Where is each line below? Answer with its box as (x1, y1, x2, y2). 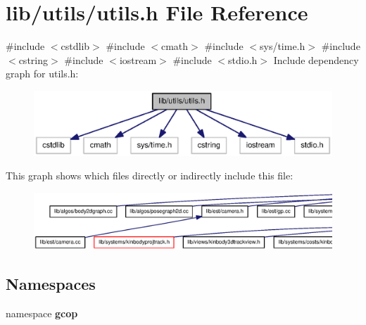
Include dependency (273, 52, 359, 67)
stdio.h (228, 52, 258, 67)
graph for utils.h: (6, 66, 79, 81)
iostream (119, 52, 157, 67)
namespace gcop (6, 305, 78, 320)
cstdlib (61, 39, 90, 53)
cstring (18, 52, 48, 67)
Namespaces (6, 272, 96, 294)
